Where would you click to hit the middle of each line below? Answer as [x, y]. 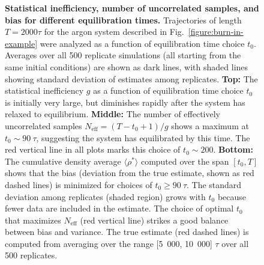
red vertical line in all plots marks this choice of [93, 149]
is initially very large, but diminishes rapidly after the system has [125, 102]
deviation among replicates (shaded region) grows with [105, 196]
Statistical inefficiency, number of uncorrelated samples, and [132, 8]
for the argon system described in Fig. [114, 32]
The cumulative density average [63, 161]
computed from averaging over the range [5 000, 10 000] [109, 243]
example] [21, 43]
